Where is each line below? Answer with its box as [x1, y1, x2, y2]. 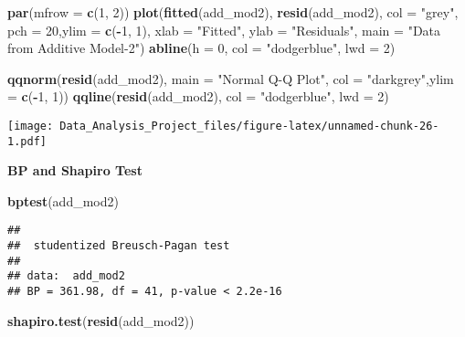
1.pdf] [7, 134, 47, 148]
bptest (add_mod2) [7, 191, 119, 210]
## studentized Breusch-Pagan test [7, 239, 230, 253]
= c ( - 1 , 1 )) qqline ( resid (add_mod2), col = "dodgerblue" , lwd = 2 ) [7, 87, 389, 106]
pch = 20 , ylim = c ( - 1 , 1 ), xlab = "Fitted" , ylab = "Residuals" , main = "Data [7, 20, 441, 39]
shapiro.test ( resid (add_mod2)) [7, 311, 195, 330]
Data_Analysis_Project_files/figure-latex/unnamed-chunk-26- [59, 119, 439, 132]
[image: [7, 119, 54, 132]
